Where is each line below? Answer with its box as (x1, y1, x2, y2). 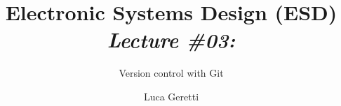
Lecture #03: (107, 25, 236, 54)
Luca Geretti (143, 89, 199, 103)
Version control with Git (119, 66, 224, 80)
